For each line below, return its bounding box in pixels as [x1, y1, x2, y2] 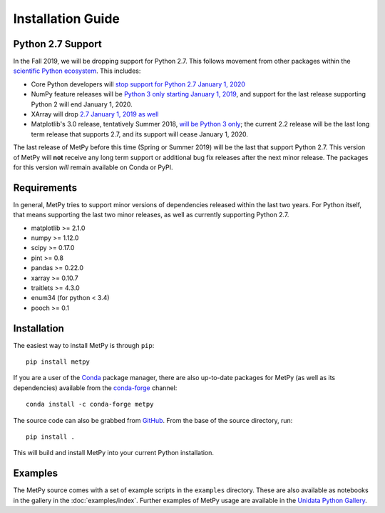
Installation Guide [13, 11, 120, 26]
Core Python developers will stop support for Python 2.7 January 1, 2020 [31, 79, 246, 89]
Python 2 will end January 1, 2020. [31, 100, 133, 109]
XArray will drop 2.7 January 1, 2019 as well [31, 110, 159, 119]
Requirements [13, 181, 78, 194]
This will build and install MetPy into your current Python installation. [13, 449, 214, 457]
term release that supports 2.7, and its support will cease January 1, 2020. [31, 129, 249, 139]
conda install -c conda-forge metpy [26, 400, 154, 409]
